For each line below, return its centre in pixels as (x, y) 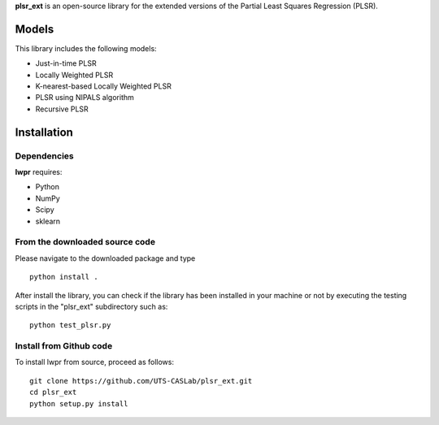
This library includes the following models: (86, 48)
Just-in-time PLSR (66, 63)
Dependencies (45, 156)
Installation (44, 132)
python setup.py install (79, 403)
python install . (64, 277)
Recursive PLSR (62, 109)
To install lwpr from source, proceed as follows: (95, 362)
